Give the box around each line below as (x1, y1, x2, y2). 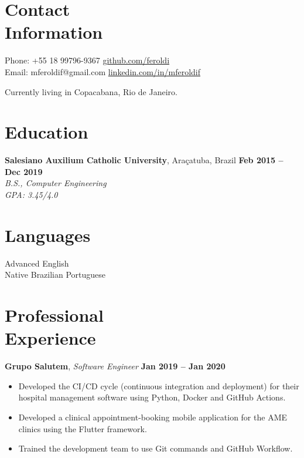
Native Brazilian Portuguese (5, 268, 106, 281)
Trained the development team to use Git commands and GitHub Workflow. (18, 442, 293, 454)
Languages (5, 223, 91, 247)
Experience (5, 326, 96, 350)
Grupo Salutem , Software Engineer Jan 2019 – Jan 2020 (5, 360, 226, 372)
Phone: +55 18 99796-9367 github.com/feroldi (5, 54, 170, 66)
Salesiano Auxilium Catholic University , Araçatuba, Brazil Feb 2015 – (5, 154, 283, 166)
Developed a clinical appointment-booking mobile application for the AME (18, 411, 288, 423)
